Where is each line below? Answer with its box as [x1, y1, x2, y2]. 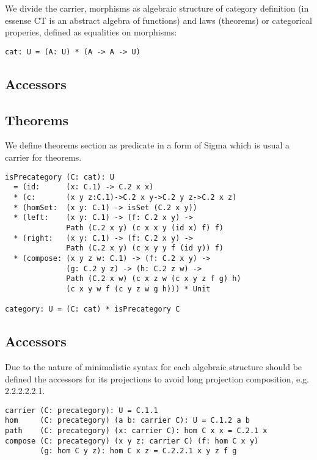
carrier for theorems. [5, 151, 82, 164]
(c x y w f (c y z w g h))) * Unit [66, 284, 211, 293]
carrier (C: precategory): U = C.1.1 [5, 406, 158, 415]
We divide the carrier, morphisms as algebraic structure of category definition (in [5, 2, 309, 14]
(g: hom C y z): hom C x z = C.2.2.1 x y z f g [40, 447, 237, 456]
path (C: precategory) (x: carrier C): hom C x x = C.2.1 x [5, 426, 268, 436]
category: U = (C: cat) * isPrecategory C [5, 305, 180, 314]
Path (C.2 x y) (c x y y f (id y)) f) [66, 244, 224, 253]
